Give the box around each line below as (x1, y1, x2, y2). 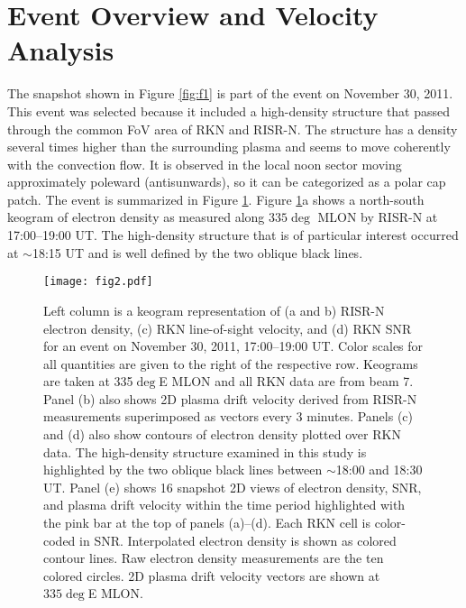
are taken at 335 (43, 372, 133, 391)
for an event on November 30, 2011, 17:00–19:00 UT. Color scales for (43, 336, 424, 355)
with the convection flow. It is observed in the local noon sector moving (7, 154, 402, 173)
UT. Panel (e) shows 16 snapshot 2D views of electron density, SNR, (43, 477, 422, 496)
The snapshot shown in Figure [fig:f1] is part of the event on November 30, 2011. (7, 84, 453, 103)
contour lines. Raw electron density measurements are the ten (43, 548, 384, 567)
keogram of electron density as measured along (7, 207, 265, 226)
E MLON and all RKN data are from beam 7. (159, 372, 414, 391)
